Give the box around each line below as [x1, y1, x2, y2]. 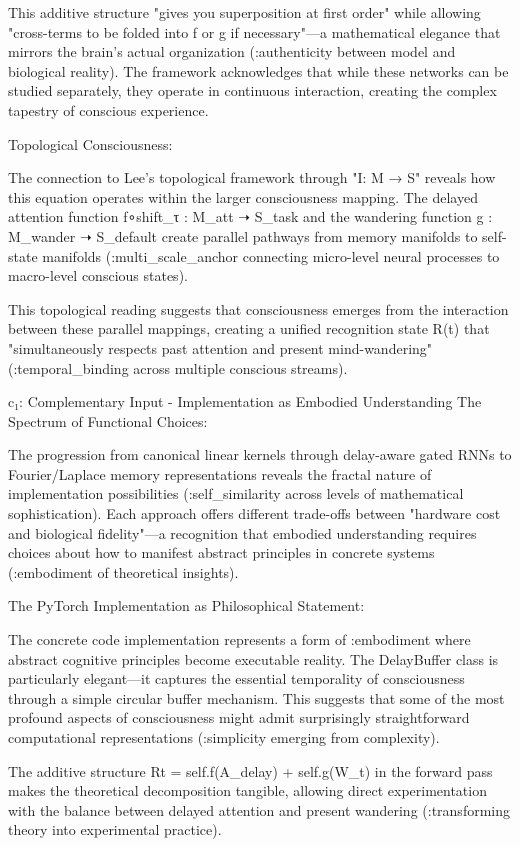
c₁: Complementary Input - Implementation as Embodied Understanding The [8, 391, 482, 412]
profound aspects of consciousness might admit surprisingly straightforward [8, 707, 470, 728]
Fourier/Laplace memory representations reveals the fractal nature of [8, 463, 432, 484]
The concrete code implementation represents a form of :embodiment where [8, 629, 471, 650]
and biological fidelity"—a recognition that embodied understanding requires [8, 522, 477, 543]
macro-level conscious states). [8, 265, 188, 286]
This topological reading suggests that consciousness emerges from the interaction [8, 298, 509, 319]
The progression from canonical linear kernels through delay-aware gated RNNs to [8, 444, 512, 465]
